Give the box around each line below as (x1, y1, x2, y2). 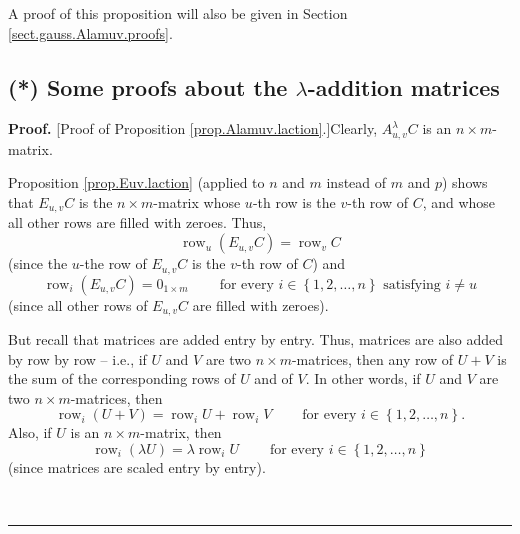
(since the (8, 253, 68, 274)
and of (254, 368, 293, 389)
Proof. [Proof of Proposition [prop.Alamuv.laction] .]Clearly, (8, 118, 378, 139)
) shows (441, 172, 488, 193)
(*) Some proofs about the (8, 71, 288, 102)
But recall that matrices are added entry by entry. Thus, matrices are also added (8, 328, 504, 349)
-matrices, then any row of (291, 348, 454, 369)
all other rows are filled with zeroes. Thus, (8, 212, 267, 233)
